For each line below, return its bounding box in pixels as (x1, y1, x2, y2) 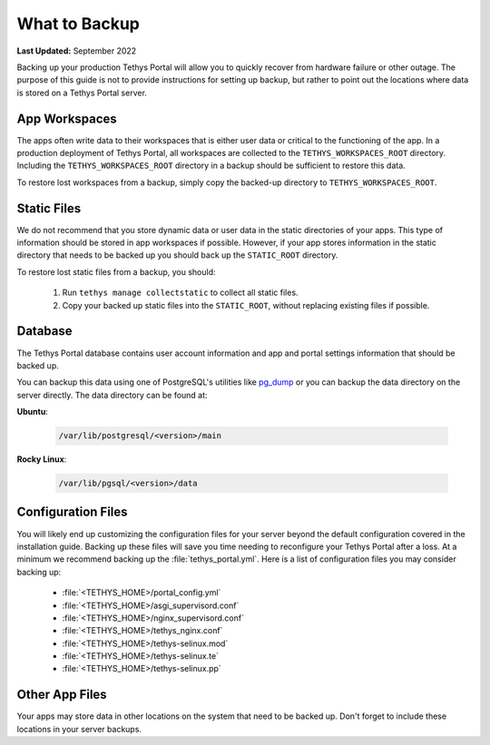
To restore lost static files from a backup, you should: (16, 266, 217, 277)
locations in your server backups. (16, 723, 142, 734)
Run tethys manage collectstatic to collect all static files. (62, 287, 299, 299)
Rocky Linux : (16, 454, 67, 465)
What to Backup (16, 14, 140, 34)
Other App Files (16, 687, 108, 702)
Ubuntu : (16, 407, 49, 417)
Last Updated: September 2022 (16, 45, 137, 56)
